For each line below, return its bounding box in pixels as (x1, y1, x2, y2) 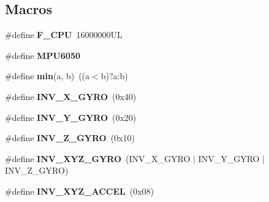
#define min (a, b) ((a (5, 69, 90, 82)
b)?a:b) (100, 69, 128, 82)
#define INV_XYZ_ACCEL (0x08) (5, 184, 154, 197)
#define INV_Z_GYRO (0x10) (5, 131, 135, 144)
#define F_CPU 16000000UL (5, 28, 123, 41)
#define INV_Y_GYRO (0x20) (5, 111, 137, 123)
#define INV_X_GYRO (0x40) (5, 90, 137, 103)
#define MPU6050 (5, 49, 80, 61)
